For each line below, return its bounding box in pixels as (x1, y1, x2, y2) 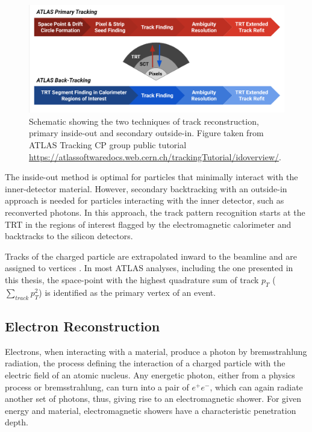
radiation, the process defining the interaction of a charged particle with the (5, 357, 285, 369)
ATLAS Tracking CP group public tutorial (29, 139, 187, 151)
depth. (5, 416, 28, 428)
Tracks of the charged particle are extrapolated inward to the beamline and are (5, 249, 297, 262)
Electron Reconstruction (5, 316, 160, 335)
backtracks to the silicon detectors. (5, 230, 133, 242)
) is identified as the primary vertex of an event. (39, 286, 216, 298)
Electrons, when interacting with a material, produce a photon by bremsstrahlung (5, 345, 307, 357)
